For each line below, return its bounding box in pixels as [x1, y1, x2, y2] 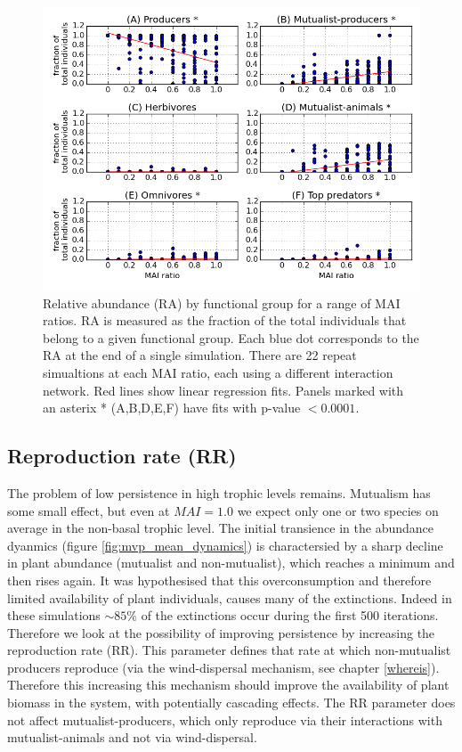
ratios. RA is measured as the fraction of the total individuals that [43, 311, 407, 330]
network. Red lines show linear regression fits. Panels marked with [43, 380, 404, 399]
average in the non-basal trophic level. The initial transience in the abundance [7, 519, 434, 537]
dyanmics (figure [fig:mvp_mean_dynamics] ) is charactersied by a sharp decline [7, 535, 443, 554]
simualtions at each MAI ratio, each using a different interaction [43, 363, 393, 381]
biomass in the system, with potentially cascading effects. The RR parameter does [7, 693, 456, 712]
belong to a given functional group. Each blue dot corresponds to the [43, 328, 419, 347]
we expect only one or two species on [237, 501, 439, 519]
